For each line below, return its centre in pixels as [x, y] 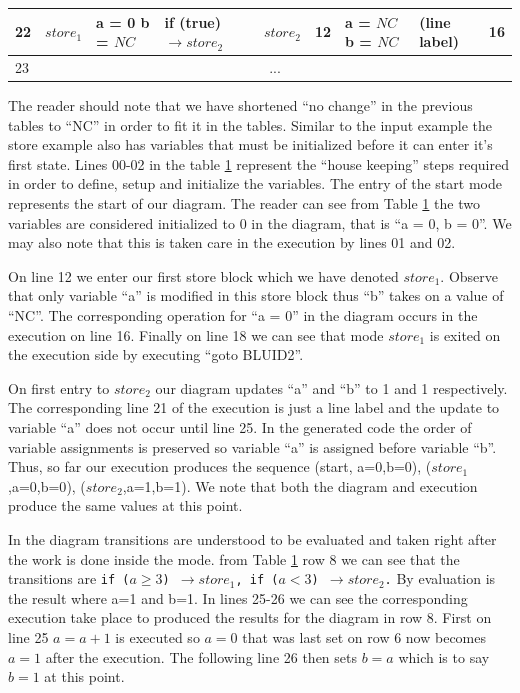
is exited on [465, 334]
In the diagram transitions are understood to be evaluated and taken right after [252, 538]
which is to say [444, 656]
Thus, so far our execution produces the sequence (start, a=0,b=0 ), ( [220, 466]
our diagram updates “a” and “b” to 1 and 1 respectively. [331, 387]
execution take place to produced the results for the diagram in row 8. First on [250, 617]
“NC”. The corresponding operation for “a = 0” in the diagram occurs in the [243, 314]
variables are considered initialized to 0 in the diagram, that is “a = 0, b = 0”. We [260, 222]
